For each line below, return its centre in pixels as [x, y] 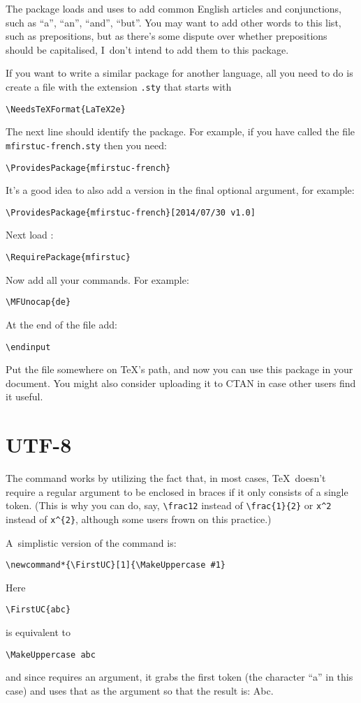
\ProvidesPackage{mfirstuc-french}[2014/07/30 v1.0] [131, 212]
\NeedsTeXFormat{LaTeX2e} [66, 109]
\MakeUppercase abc [51, 655]
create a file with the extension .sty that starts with [119, 86]
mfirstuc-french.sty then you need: [86, 145]
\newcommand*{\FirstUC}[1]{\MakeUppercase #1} [116, 565]
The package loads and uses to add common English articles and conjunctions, [174, 8]
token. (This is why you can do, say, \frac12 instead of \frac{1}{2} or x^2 [169, 505]
